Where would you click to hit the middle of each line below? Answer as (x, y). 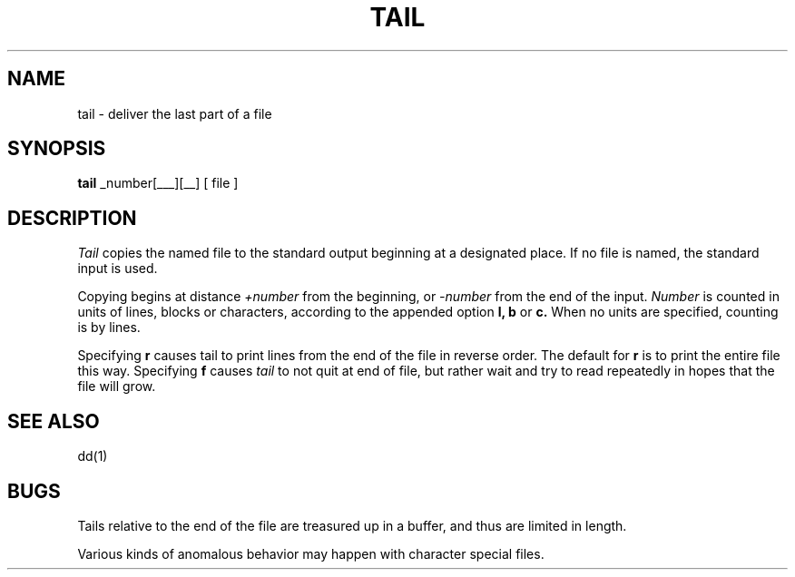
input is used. (118, 269)
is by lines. (109, 328)
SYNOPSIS (57, 149)
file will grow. (117, 386)
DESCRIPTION (72, 218)
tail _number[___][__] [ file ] (158, 183)
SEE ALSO (54, 421)
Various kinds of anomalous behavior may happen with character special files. (311, 553)
